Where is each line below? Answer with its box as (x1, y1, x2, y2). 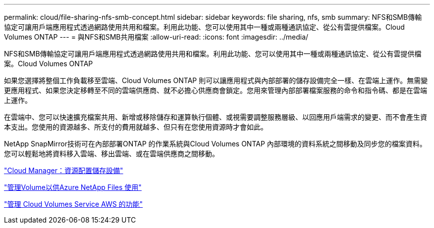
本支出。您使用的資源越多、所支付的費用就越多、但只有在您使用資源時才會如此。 (4, 123, 268, 131)
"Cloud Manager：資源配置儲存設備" (4, 166, 123, 175)
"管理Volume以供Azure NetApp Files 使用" (4, 183, 142, 191)
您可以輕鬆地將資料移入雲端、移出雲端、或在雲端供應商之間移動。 (4, 149, 219, 158)
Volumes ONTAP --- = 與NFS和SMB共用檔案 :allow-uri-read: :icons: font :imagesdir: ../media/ (4, 33, 309, 41)
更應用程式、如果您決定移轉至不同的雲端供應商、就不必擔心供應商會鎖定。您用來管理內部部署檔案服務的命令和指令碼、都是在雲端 (4, 86, 427, 94)
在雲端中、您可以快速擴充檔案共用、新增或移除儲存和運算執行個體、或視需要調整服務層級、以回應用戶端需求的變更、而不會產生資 (4, 113, 427, 121)
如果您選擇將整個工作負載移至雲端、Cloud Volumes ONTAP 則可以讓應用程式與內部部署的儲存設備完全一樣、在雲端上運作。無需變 (4, 76, 428, 85)
